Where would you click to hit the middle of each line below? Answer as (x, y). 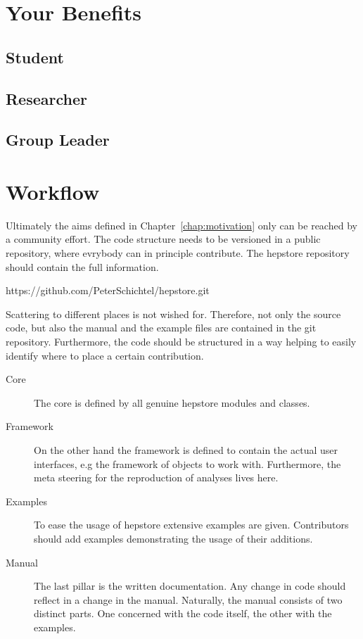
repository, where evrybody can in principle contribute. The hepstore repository (178, 253)
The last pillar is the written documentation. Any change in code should (190, 586)
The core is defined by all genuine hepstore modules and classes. (172, 402)
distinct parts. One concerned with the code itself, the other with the (183, 613)
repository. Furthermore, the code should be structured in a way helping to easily (181, 341)
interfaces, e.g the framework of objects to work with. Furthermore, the (187, 463)
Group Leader (58, 140)
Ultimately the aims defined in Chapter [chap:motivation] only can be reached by (181, 225)
